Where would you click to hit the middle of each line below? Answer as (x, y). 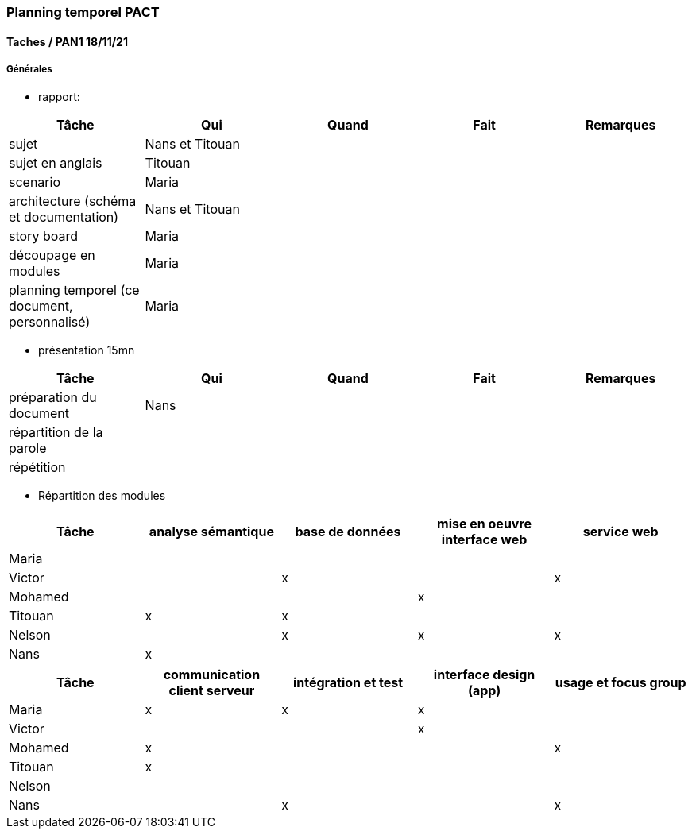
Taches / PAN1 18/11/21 (67, 41)
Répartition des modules (102, 496)
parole (28, 448)
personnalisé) (50, 322)
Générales (29, 69)
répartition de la (56, 433)
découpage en (52, 255)
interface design (484, 675)
